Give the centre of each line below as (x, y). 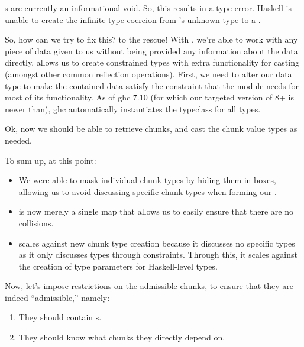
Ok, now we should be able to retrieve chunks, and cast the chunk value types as (151, 129)
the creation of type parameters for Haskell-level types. (118, 266)
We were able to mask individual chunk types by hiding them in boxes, (147, 180)
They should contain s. (60, 317)
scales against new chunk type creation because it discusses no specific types (157, 243)
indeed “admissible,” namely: (57, 297)
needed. (18, 140)
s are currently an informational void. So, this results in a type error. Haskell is (148, 8)
